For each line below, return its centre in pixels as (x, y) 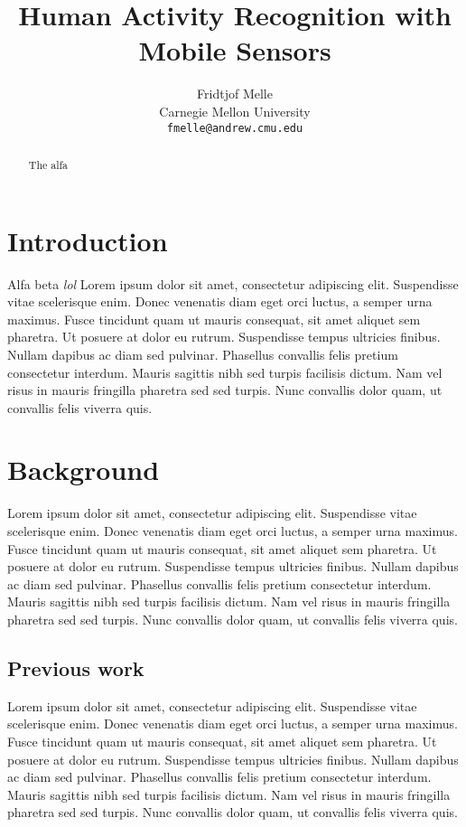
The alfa (48, 164)
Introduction (88, 240)
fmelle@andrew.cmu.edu (235, 128)
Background (84, 470)
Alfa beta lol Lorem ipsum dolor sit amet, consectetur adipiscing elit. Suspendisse (233, 283)
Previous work (76, 667)
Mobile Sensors (235, 50)
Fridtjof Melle (235, 94)
